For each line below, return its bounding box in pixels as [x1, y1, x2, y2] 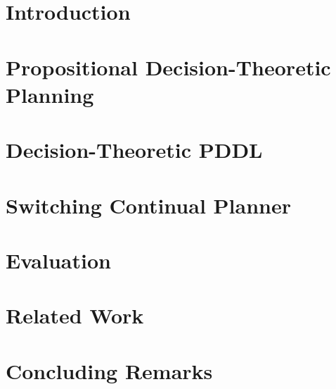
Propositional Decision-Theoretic [6, 52, 331, 81]
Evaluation [6, 245, 111, 274]
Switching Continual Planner [6, 190, 291, 219]
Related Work [6, 301, 144, 330]
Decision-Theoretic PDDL [6, 135, 263, 164]
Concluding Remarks [6, 356, 213, 385]
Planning [6, 80, 94, 109]
